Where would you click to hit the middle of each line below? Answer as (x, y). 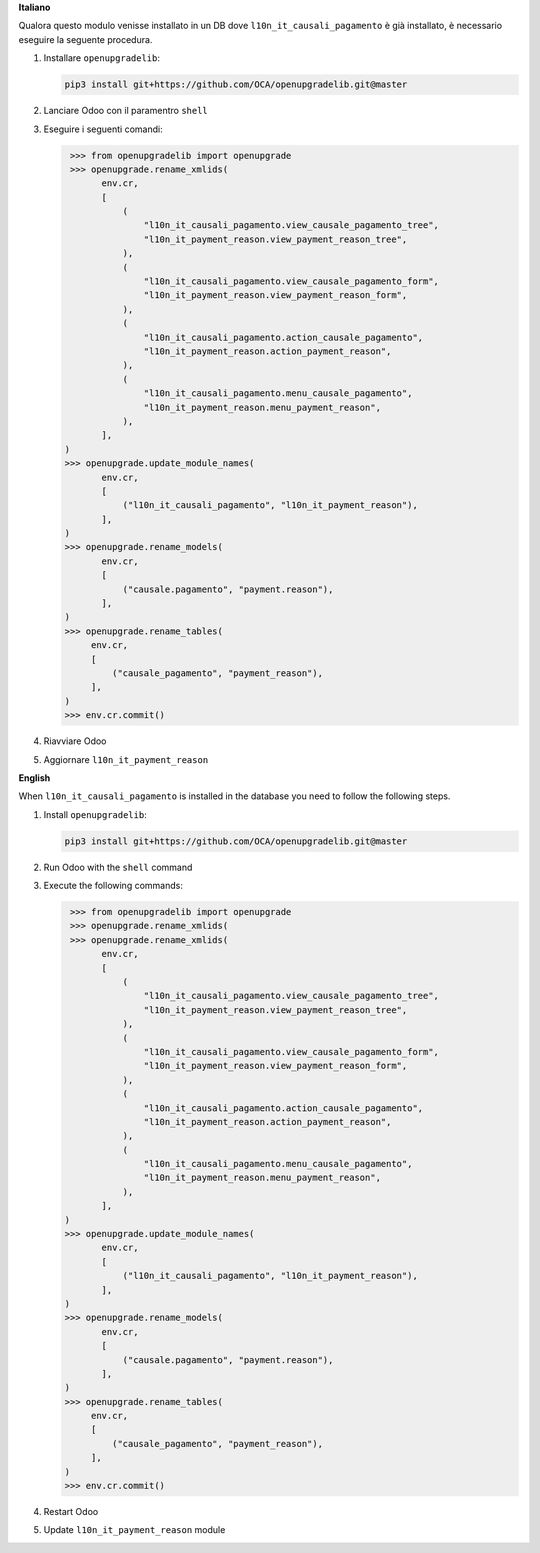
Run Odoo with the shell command (118, 867)
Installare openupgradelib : (101, 58)
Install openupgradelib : (95, 814)
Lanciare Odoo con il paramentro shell (126, 111)
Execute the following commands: (113, 886)
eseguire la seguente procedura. (85, 39)
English (34, 777)
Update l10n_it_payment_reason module (134, 1530)
